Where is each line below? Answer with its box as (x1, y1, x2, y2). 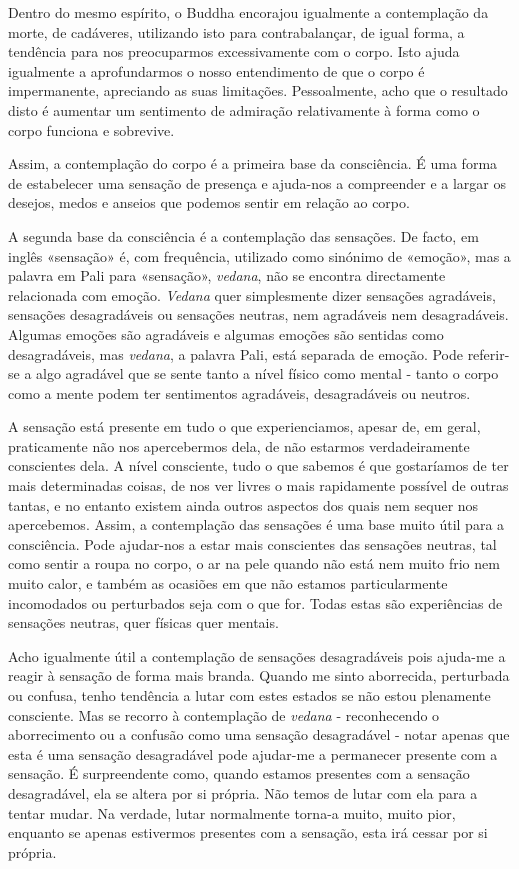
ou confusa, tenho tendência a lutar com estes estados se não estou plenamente (8, 685, 491, 705)
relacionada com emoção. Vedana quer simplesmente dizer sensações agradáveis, (8, 284, 496, 305)
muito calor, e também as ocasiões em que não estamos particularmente (8, 573, 448, 594)
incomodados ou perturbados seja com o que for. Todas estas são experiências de (8, 592, 503, 613)
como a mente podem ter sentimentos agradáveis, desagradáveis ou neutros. (8, 382, 471, 403)
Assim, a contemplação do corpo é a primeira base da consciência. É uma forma (8, 153, 498, 174)
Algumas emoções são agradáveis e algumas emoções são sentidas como (8, 323, 444, 344)
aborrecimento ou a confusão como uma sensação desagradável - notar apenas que (8, 724, 510, 745)
